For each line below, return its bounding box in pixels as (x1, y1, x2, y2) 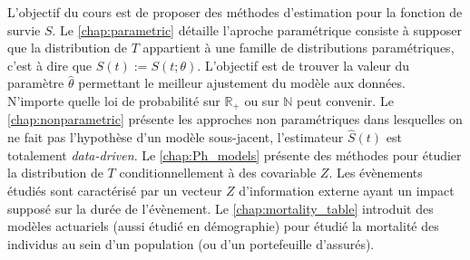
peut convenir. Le (297, 91, 394, 110)
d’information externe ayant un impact (239, 181, 455, 200)
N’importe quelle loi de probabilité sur (7, 91, 220, 110)
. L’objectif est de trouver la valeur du (197, 55, 410, 74)
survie (7, 20, 41, 39)
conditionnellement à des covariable (119, 163, 317, 182)
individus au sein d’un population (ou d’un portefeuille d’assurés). (7, 234, 375, 253)
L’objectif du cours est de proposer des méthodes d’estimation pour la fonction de (7, 3, 463, 21)
